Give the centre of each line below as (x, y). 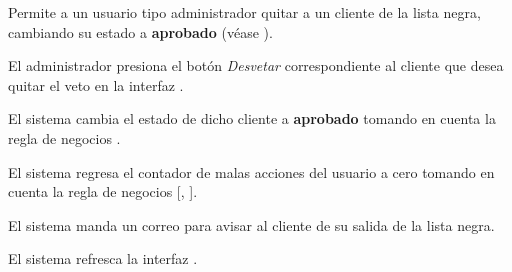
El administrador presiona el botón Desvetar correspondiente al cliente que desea (256, 65)
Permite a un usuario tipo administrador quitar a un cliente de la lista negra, (244, 12)
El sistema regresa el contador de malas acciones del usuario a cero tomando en (251, 171)
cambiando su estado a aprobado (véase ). (140, 31)
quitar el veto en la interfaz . (96, 84)
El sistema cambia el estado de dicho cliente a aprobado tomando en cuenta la (252, 118)
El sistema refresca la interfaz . (103, 258)
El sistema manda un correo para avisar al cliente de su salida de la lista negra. (251, 224)
